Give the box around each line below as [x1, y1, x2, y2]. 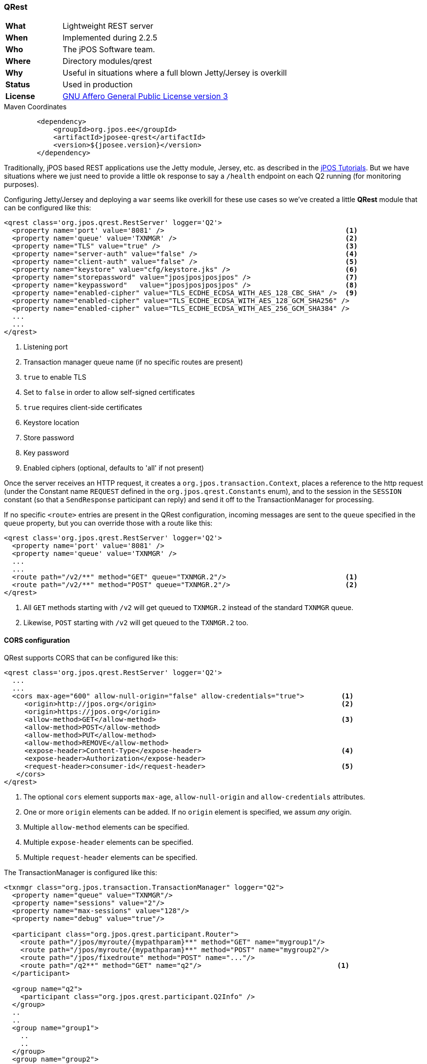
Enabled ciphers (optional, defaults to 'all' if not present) [23, 464, 204, 472]
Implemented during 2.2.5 [62, 33, 158, 43]
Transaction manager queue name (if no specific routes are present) [23, 358, 243, 367]
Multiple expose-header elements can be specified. [23, 838, 193, 846]
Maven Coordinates [4, 102, 67, 111]
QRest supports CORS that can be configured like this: [4, 653, 178, 662]
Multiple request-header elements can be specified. [23, 853, 198, 861]
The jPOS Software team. [62, 44, 155, 55]
